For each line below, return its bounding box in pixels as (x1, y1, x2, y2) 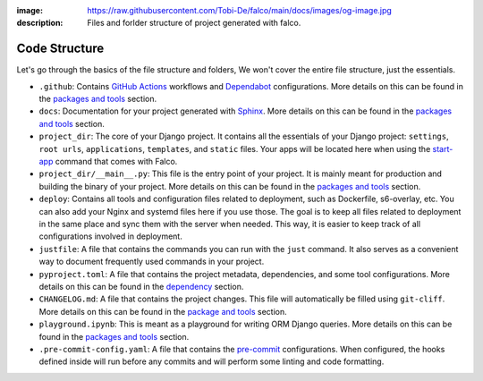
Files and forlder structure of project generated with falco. (87, 18, 301, 29)
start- (432, 143, 453, 154)
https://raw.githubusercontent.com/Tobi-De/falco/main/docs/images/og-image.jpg (87, 5, 393, 15)
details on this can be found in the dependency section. (38, 281, 244, 292)
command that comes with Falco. (55, 157, 178, 167)
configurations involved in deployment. (38, 231, 182, 241)
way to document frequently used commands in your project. (38, 256, 265, 267)
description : (16, 18, 64, 29)
